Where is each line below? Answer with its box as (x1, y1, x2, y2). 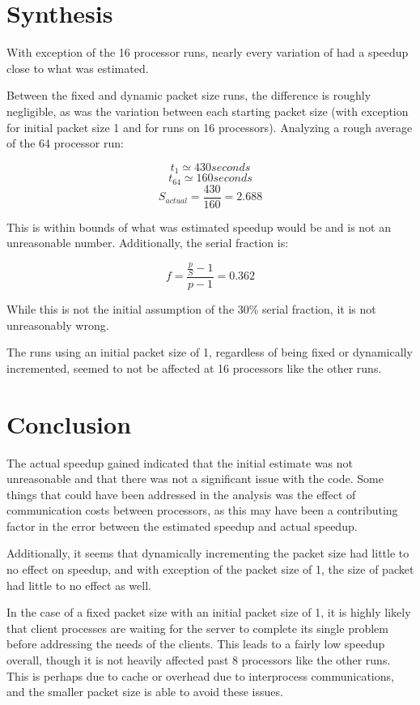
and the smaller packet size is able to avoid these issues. (6, 683, 283, 700)
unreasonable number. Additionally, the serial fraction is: (6, 234, 289, 251)
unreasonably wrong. (6, 316, 109, 333)
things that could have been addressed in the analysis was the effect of (6, 485, 356, 502)
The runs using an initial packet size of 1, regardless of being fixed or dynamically (6, 344, 413, 361)
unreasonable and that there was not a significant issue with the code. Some (6, 470, 384, 487)
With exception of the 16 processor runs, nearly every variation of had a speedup (6, 44, 409, 61)
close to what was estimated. (6, 59, 149, 76)
